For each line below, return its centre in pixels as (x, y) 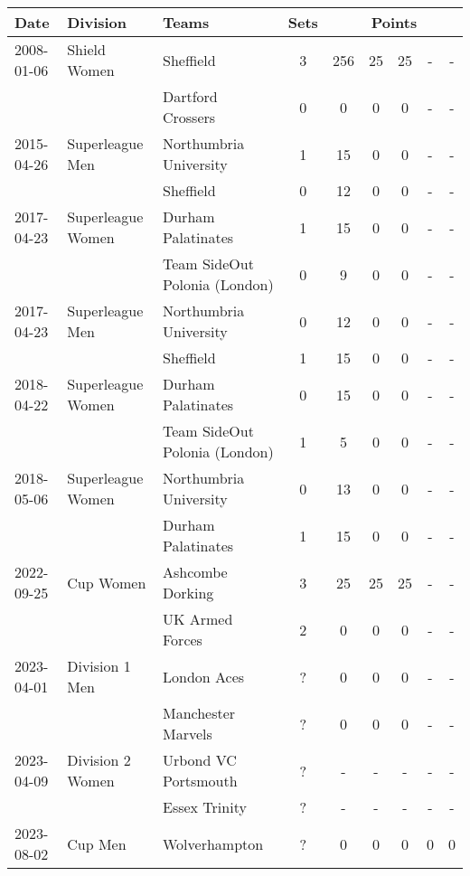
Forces (182, 640)
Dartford (190, 96)
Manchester (199, 713)
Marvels (187, 734)
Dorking (188, 593)
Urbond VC (199, 760)
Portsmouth (200, 781)
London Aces (203, 676)
